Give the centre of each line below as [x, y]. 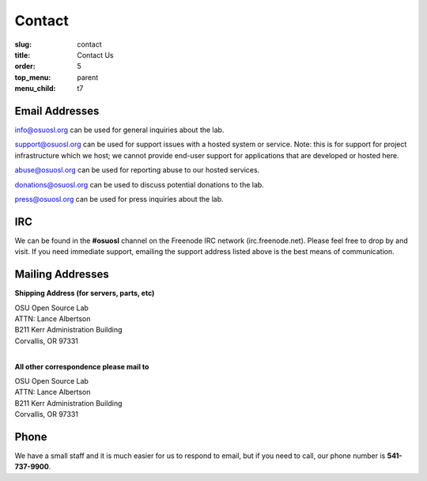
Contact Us [95, 55]
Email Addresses [57, 111]
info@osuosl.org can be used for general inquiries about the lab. [119, 130]
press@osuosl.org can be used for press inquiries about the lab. [119, 199]
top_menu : [33, 77]
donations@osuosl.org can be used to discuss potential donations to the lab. [139, 184]
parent [88, 77]
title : [23, 55]
